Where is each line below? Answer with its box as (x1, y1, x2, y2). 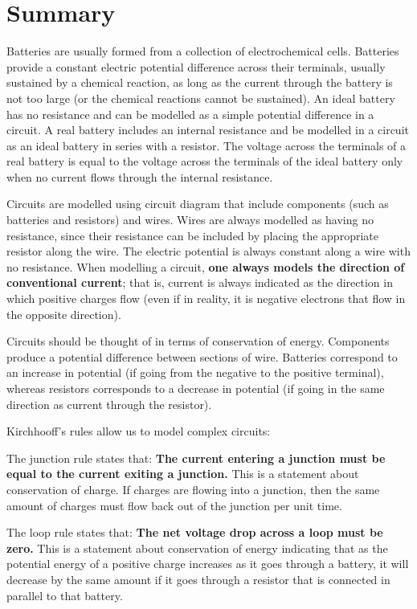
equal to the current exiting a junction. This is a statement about (6, 465, 359, 482)
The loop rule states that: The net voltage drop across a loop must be (6, 524, 383, 541)
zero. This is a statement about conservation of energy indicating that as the (6, 539, 388, 556)
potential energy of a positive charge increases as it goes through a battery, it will (6, 555, 409, 572)
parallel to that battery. (6, 587, 123, 603)
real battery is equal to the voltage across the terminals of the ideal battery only (6, 153, 403, 170)
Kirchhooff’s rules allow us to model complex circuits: (6, 423, 271, 439)
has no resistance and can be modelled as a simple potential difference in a (6, 105, 374, 122)
